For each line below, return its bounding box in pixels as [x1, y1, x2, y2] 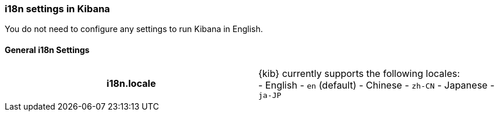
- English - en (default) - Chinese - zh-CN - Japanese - [258, 79, 495, 91]
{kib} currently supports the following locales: [258, 67, 460, 79]
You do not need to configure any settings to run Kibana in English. [5, 24, 263, 34]
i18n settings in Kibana [5, 3, 110, 15]
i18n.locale [106, 78, 156, 90]
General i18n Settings [5, 44, 90, 55]
